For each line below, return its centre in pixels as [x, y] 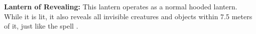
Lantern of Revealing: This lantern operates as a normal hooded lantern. [121, 6]
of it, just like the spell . [41, 26]
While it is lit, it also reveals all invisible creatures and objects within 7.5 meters [128, 16]
